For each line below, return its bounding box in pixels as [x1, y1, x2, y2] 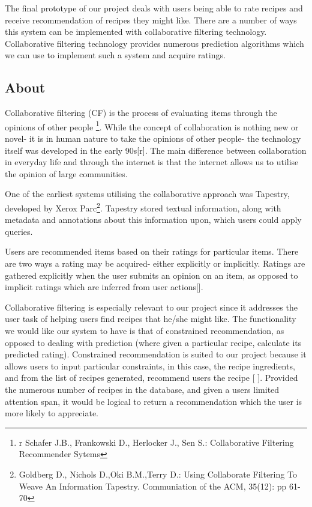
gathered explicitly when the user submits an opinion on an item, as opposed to [5, 269, 298, 281]
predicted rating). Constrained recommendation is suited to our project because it [5, 348, 307, 360]
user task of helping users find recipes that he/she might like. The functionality [5, 312, 296, 325]
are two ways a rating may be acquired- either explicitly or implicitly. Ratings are [5, 257, 305, 270]
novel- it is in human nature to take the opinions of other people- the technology [5, 132, 301, 145]
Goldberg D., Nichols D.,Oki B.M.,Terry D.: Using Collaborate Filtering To [19, 467, 297, 480]
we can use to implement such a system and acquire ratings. [5, 49, 226, 61]
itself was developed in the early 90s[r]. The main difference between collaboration [5, 144, 307, 156]
